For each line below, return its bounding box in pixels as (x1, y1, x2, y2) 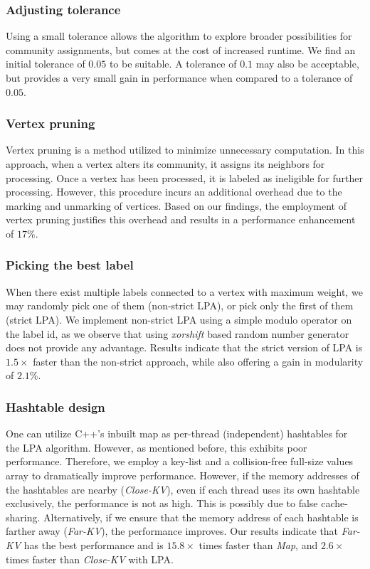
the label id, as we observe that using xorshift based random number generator (6, 326, 349, 341)
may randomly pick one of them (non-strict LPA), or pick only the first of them (6, 298, 354, 313)
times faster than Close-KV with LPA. (6, 551, 174, 566)
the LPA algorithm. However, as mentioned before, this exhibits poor (6, 440, 307, 454)
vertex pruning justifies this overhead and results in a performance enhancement (6, 212, 356, 227)
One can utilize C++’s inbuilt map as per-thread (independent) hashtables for (6, 426, 348, 441)
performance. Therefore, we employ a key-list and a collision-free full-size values (6, 454, 354, 469)
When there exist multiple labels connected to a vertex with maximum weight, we (6, 284, 363, 299)
